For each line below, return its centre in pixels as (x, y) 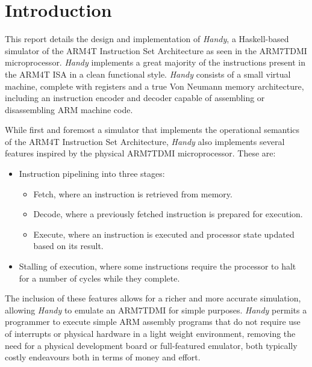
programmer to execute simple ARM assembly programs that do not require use (153, 322)
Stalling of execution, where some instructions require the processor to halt (158, 266)
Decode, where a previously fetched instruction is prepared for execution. (168, 214)
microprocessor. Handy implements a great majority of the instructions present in (155, 62)
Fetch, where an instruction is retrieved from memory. (133, 193)
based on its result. (68, 246)
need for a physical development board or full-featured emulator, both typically (151, 345)
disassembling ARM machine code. (69, 109)
